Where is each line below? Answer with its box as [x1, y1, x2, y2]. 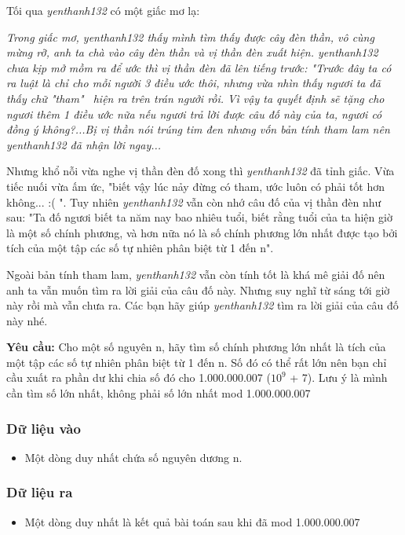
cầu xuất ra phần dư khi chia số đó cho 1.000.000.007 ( [6, 369, 271, 386]
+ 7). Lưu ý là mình [290, 369, 388, 386]
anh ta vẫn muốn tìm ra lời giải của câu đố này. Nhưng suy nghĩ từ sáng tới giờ [6, 281, 390, 298]
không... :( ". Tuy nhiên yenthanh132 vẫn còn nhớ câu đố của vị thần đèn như [6, 193, 381, 210]
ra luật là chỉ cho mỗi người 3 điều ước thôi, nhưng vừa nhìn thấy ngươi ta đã [6, 75, 381, 91]
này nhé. [6, 312, 48, 328]
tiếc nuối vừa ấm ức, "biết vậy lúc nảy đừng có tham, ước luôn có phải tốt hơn [6, 178, 385, 194]
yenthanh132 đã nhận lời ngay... [6, 136, 162, 152]
